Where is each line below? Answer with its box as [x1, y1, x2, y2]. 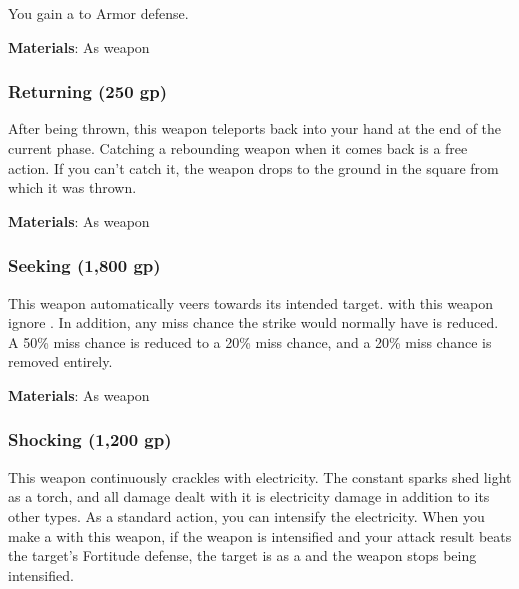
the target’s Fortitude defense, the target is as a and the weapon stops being [8, 545, 477, 566]
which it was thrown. [8, 177, 137, 198]
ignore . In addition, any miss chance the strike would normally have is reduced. [8, 312, 499, 333]
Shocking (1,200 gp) [8, 427, 172, 452]
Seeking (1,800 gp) [8, 253, 161, 278]
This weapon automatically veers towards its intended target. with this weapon [8, 292, 494, 313]
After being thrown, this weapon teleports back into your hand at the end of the [8, 118, 502, 139]
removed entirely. [8, 351, 113, 372]
